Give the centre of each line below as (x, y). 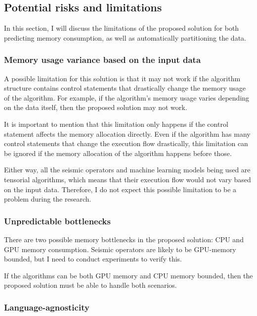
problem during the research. (48, 199)
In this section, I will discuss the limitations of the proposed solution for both (122, 28)
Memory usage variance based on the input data (103, 60)
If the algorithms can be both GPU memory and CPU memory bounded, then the (128, 275)
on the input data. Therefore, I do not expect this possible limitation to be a (120, 189)
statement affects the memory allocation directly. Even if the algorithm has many (127, 133)
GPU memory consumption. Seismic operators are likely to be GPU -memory (120, 249)
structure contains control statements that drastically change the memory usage (125, 88)
